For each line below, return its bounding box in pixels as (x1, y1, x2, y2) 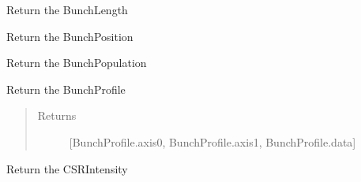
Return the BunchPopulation (6, 54, 147, 71)
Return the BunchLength (6, 2, 128, 17)
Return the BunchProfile (6, 80, 126, 97)
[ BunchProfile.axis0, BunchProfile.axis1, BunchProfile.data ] (69, 133, 356, 150)
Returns (37, 107, 77, 124)
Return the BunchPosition (6, 28, 133, 44)
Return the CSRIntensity (6, 160, 128, 176)
